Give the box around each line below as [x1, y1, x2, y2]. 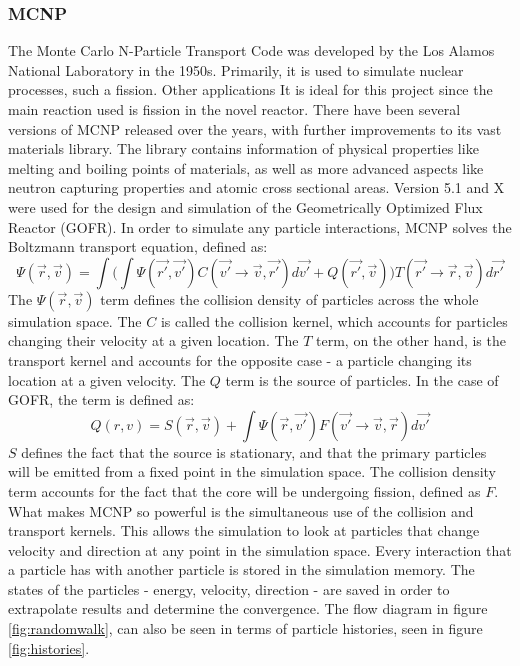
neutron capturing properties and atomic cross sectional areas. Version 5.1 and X [8, 177, 505, 198]
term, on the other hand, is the [316, 330, 506, 351]
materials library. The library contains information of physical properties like [8, 138, 479, 159]
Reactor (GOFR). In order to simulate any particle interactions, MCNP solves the [8, 216, 512, 237]
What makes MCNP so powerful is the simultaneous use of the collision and [8, 500, 474, 521]
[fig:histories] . [8, 637, 90, 658]
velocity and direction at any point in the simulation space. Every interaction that [8, 539, 512, 560]
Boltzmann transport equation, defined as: [8, 236, 268, 257]
